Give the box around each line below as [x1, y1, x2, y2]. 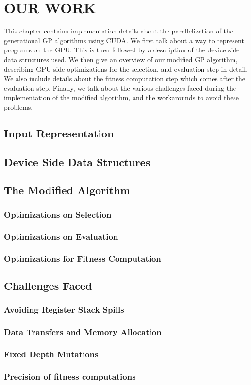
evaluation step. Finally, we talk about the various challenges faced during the [4, 83, 236, 93]
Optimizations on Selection [4, 208, 112, 220]
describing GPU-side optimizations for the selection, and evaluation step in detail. [4, 64, 248, 74]
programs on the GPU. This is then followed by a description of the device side [4, 45, 240, 55]
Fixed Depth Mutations [4, 348, 99, 360]
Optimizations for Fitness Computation [4, 252, 161, 265]
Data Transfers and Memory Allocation [4, 325, 162, 337]
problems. [4, 101, 33, 112]
